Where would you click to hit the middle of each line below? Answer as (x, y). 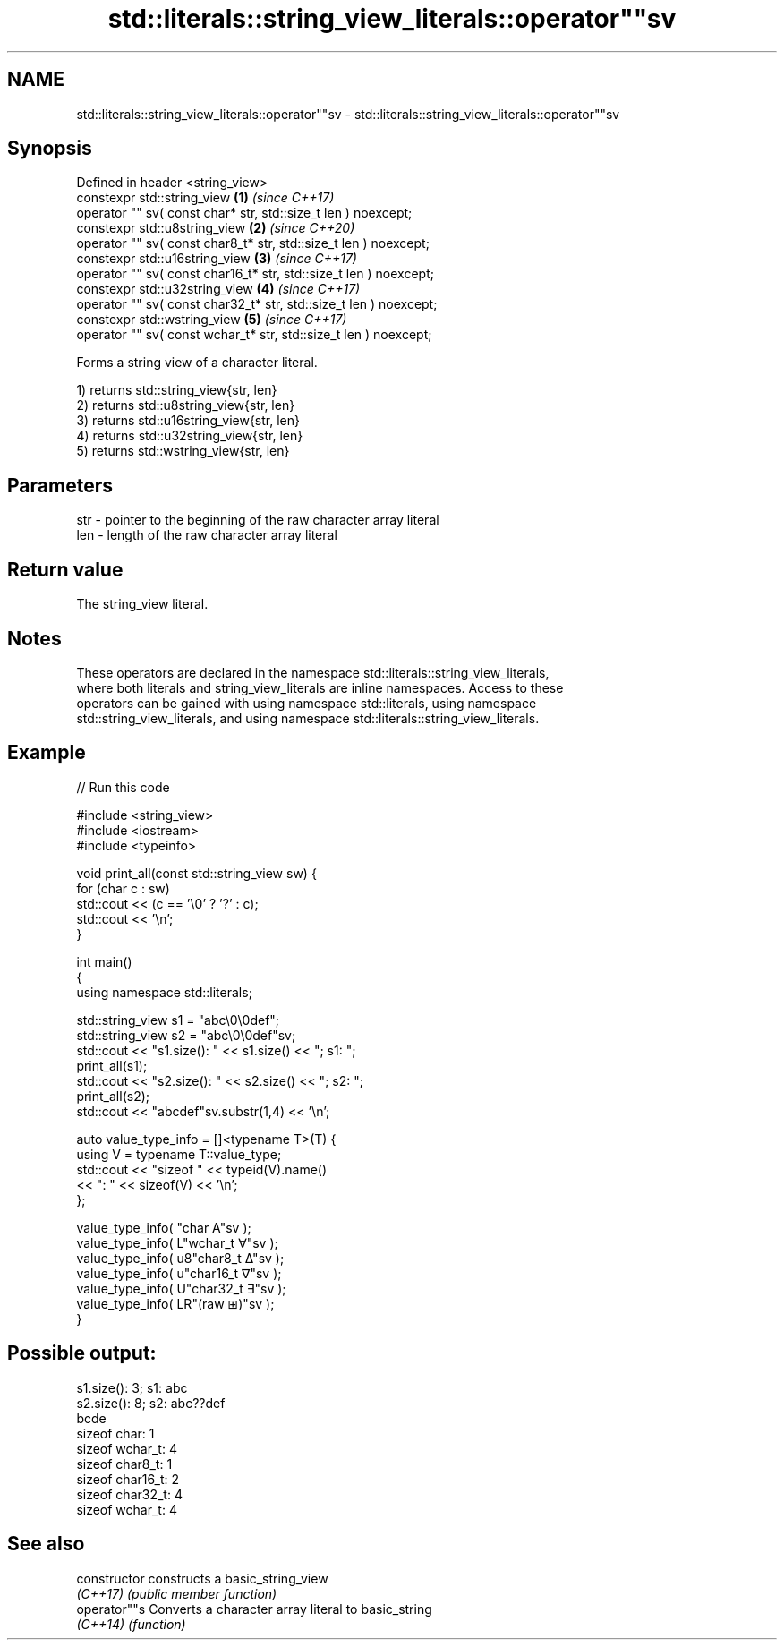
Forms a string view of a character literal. (197, 363)
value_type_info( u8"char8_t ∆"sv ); (180, 1258)
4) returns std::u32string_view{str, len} (190, 436)
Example (47, 753)
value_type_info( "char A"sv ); (164, 1227)
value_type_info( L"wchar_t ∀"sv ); (177, 1242)
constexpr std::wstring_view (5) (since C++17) (212, 320)
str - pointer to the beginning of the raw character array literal (258, 520)
